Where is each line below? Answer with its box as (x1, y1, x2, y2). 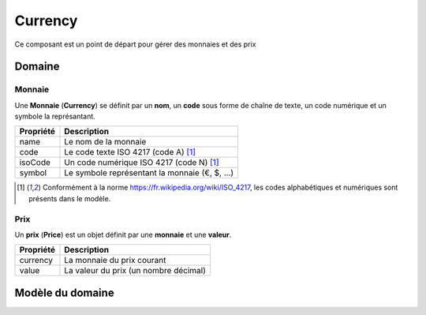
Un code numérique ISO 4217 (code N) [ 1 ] (64, 157, 219, 168)
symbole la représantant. (14, 111, 96, 122)
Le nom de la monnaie (64, 137, 147, 148)
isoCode (19, 157, 51, 168)
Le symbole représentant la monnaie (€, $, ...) (64, 167, 234, 178)
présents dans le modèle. (28, 193, 111, 203)
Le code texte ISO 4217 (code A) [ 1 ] (64, 147, 196, 158)
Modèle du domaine (14, 286, 114, 299)
